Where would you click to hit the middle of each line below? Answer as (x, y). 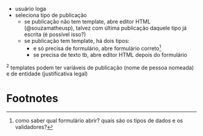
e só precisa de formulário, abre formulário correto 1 (97, 48)
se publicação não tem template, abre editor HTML (87, 21)
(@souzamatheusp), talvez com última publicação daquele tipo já (105, 28)
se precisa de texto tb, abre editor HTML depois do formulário (110, 54)
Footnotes (32, 98)
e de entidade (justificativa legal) (47, 74)
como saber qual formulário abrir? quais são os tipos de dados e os (99, 121)
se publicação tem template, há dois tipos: (77, 41)
